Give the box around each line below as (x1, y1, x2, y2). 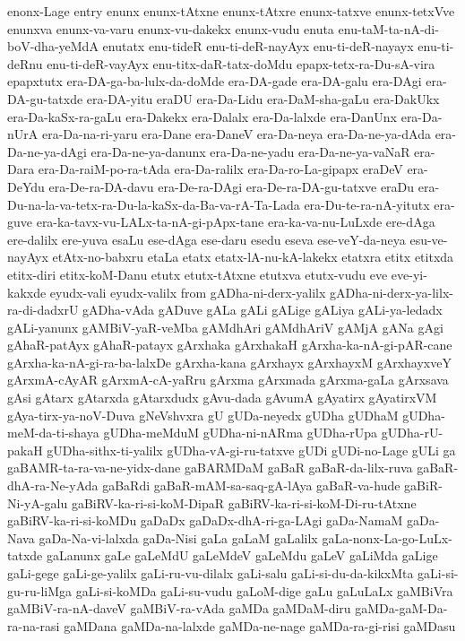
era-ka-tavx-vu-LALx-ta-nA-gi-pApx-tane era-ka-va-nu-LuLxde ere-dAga (36, 212, 435, 231)
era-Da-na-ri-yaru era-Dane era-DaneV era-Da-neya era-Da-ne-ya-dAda (41, 125, 431, 143)
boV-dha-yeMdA (7, 37, 99, 56)
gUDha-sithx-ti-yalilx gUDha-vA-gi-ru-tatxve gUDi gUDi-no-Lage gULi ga (47, 440, 456, 459)
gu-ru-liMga (7, 581, 73, 600)
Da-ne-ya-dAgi (7, 142, 87, 160)
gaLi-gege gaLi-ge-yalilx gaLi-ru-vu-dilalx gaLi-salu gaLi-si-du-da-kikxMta (7, 564, 414, 582)
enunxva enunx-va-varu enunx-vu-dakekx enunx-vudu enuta (7, 19, 334, 38)
